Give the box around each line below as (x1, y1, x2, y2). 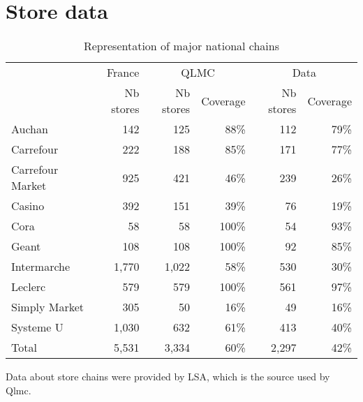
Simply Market (11, 299, 84, 315)
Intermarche (11, 258, 71, 275)
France (106, 64, 140, 81)
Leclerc (11, 278, 46, 295)
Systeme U (11, 319, 64, 336)
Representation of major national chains (83, 38, 280, 54)
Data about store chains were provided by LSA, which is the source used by (6, 369, 330, 384)
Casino (11, 198, 45, 214)
